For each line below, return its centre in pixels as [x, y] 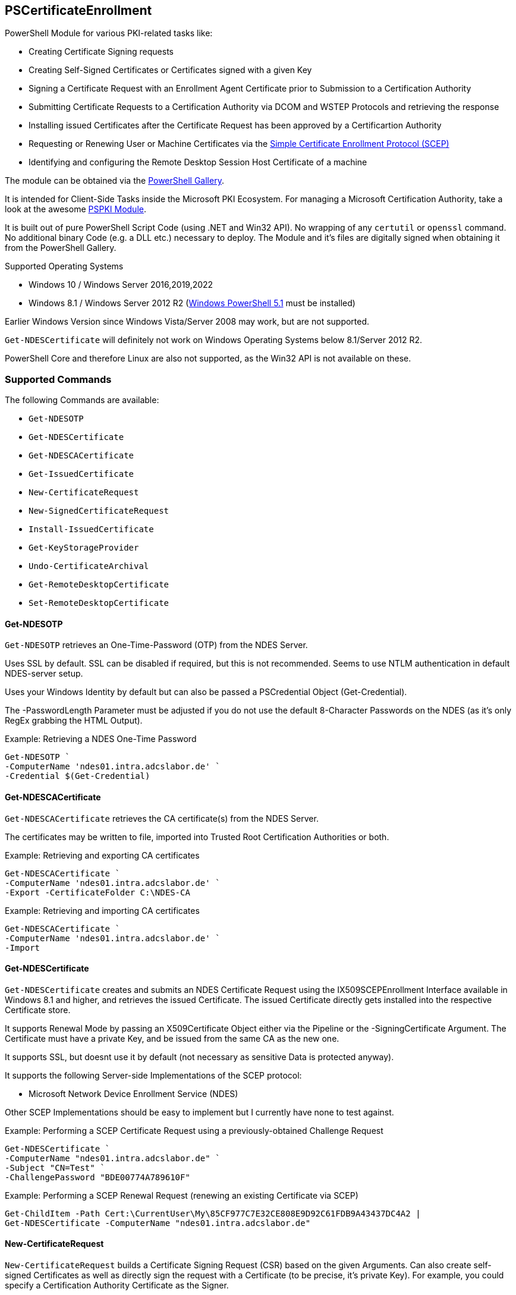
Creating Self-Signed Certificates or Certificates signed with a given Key [170, 70]
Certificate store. [38, 1010]
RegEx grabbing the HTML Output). [74, 721]
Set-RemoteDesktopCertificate [99, 603]
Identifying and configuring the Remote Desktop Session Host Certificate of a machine [198, 162]
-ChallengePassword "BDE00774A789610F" [97, 1177]
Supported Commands [58, 379]
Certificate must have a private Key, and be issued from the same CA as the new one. [172, 1038]
